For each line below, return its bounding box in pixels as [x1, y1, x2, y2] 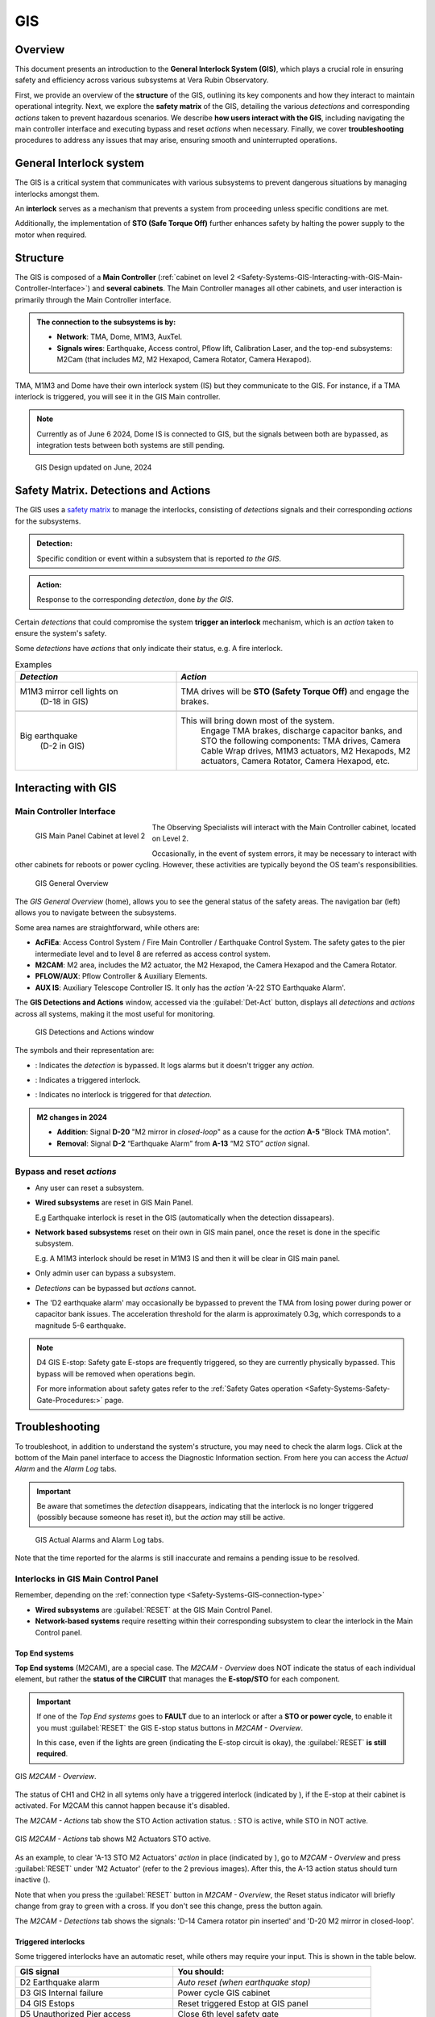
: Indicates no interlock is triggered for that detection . [35, 1090, 213, 1100]
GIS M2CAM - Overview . [14, 1771, 97, 1781]
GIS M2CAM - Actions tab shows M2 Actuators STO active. [14, 1834, 211, 1844]
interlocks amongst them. [14, 189, 100, 198]
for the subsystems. [14, 516, 81, 526]
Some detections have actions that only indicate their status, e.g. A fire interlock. [14, 643, 284, 653]
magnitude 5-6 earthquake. [35, 1320, 126, 1330]
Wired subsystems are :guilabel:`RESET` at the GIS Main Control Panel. [35, 1605, 273, 1614]
